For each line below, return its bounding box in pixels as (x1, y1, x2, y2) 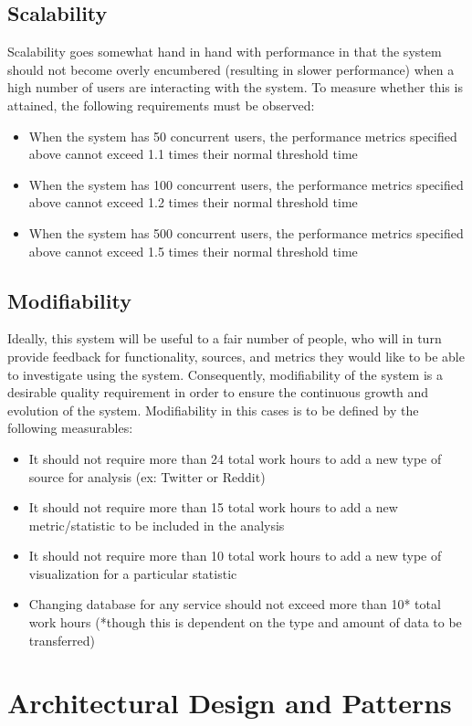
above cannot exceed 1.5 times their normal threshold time (28, 241, 358, 260)
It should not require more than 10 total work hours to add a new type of (28, 546, 442, 565)
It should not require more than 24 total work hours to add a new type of (28, 448, 442, 468)
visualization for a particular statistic (28, 563, 237, 583)
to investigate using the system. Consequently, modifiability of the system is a (7, 364, 443, 384)
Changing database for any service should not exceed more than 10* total (28, 594, 441, 614)
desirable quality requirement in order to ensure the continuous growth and (7, 383, 428, 402)
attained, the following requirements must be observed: (7, 95, 315, 114)
